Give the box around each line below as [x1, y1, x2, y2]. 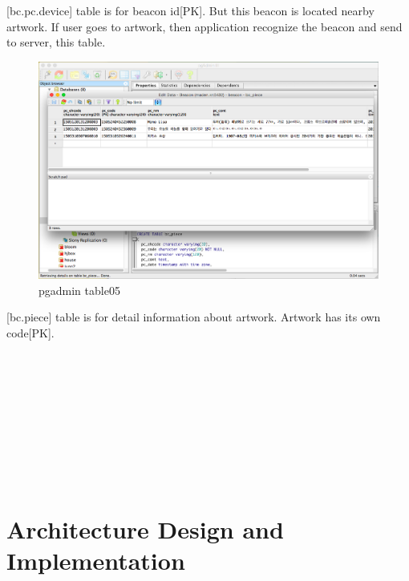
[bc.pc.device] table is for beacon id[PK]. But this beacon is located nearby [6, 2, 375, 18]
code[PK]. [6, 325, 55, 341]
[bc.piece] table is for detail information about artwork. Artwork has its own [6, 309, 381, 325]
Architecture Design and [6, 513, 284, 546]
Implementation [6, 544, 185, 577]
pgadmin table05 [38, 281, 120, 298]
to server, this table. [6, 34, 106, 50]
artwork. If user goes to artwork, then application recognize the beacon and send [6, 18, 403, 34]
